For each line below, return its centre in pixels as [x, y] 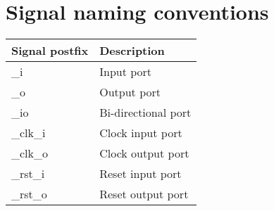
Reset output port [144, 194]
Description [132, 51]
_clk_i [29, 133]
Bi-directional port [145, 113]
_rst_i [28, 174]
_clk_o [30, 153]
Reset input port [141, 174]
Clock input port [141, 133]
